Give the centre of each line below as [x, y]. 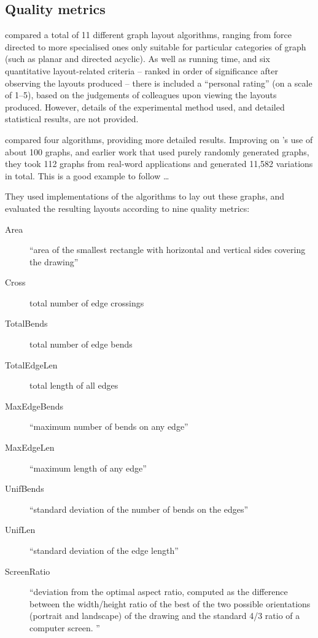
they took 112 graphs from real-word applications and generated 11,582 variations [159, 164]
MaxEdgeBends [34, 406]
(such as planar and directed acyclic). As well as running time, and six [138, 59]
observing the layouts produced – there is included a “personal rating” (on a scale [159, 83]
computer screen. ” [65, 627]
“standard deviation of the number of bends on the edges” [139, 509]
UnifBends [25, 488]
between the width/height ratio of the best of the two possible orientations [170, 603]
